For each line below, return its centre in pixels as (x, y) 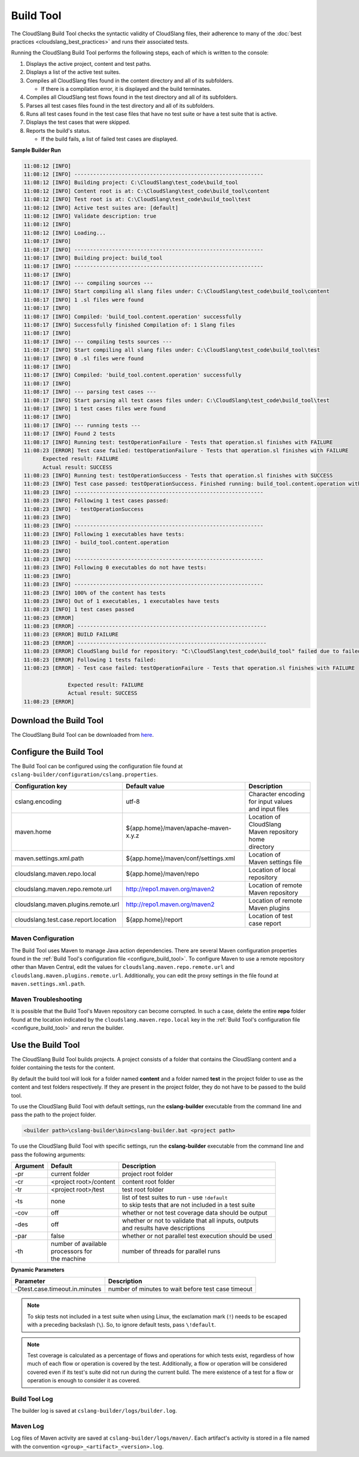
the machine (69, 1259)
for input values (270, 801)
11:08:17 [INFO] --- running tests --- (82, 425)
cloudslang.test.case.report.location (66, 919)
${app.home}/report (154, 919)
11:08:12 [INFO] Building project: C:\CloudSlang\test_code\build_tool (131, 183)
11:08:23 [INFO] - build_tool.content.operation (96, 542)
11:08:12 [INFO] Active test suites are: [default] (101, 208)
